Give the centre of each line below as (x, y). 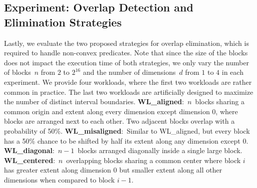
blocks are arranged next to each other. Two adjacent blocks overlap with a (119, 121)
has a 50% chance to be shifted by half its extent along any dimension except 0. (126, 140)
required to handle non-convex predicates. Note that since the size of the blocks (126, 53)
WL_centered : (30, 160)
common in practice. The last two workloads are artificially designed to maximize (129, 92)
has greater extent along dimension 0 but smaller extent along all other (113, 170)
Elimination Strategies (63, 22)
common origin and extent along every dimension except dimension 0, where (121, 111)
